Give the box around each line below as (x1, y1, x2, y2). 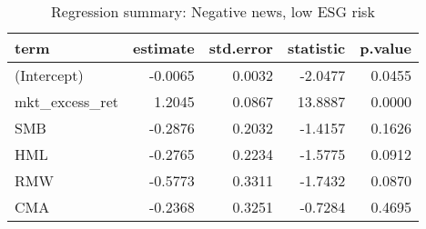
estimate (132, 37, 195, 58)
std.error (208, 37, 273, 58)
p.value (360, 37, 411, 58)
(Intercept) (15, 65, 84, 85)
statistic (287, 37, 346, 58)
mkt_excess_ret (15, 91, 118, 112)
